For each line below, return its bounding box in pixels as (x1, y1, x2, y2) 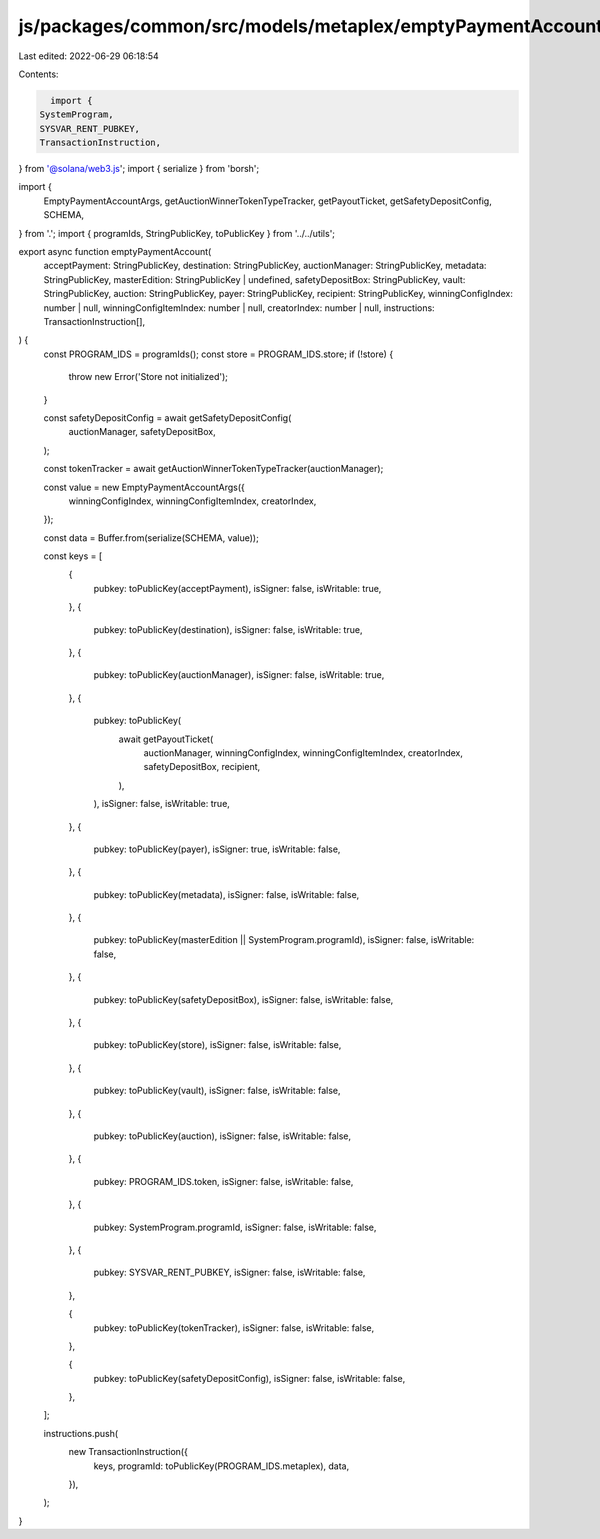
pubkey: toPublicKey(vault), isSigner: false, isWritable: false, (93, 1085, 341, 1097)
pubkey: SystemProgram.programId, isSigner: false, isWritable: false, (93, 1221, 377, 1233)
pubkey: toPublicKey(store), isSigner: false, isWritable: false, (93, 1039, 342, 1051)
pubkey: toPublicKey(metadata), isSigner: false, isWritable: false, (93, 888, 360, 900)
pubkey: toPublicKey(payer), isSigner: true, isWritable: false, (93, 843, 341, 855)
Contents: (18, 68, 59, 80)
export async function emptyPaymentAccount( (18, 246, 212, 258)
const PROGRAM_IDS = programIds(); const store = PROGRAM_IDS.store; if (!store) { (43, 348, 394, 360)
